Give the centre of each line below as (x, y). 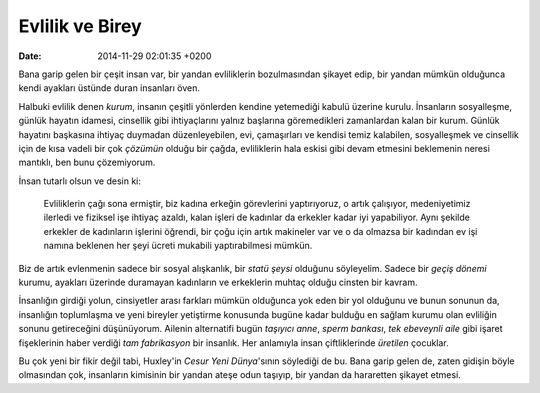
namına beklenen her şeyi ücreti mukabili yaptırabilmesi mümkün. (178, 246)
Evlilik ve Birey (80, 26)
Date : (30, 56)
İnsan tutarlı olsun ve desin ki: (80, 181)
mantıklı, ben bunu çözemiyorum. (87, 162)
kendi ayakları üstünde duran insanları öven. (109, 88)
